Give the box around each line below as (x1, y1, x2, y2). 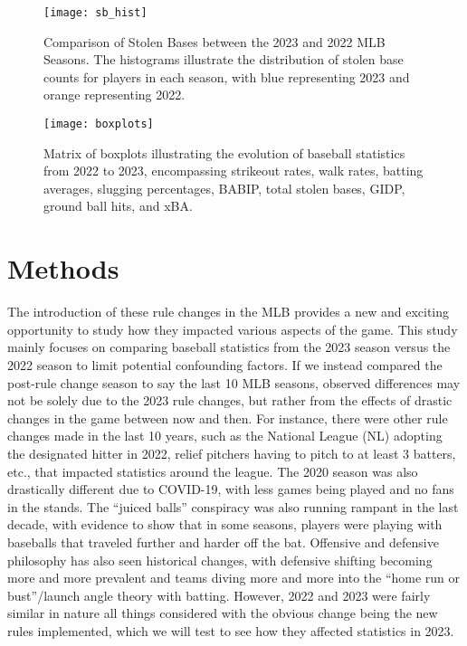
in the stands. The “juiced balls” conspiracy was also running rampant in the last (7, 497, 459, 516)
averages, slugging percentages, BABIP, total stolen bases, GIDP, (43, 178, 405, 197)
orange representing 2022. (43, 85, 186, 104)
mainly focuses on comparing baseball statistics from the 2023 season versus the (7, 337, 451, 356)
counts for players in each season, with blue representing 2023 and (43, 67, 410, 86)
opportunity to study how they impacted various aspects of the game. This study (7, 319, 458, 338)
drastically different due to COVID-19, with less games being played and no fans (7, 480, 454, 499)
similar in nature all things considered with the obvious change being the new (7, 603, 438, 622)
